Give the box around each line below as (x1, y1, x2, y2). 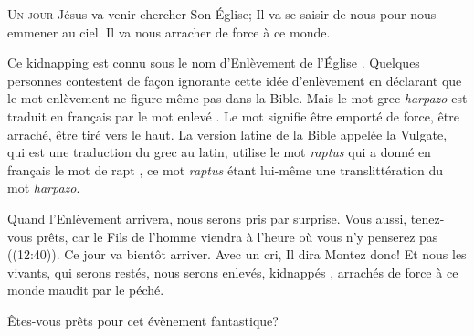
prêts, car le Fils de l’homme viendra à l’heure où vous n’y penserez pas (36, 226, 438, 246)
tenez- (410, 208, 445, 227)
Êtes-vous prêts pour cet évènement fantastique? (7, 310, 279, 330)
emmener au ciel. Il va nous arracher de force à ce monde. (7, 22, 331, 41)
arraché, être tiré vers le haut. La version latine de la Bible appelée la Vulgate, (7, 124, 448, 143)
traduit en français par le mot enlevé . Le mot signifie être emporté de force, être (7, 106, 459, 125)
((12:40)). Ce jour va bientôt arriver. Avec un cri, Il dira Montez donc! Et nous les (7, 245, 467, 264)
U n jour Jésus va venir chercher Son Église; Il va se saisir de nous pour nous (7, 5, 437, 23)
